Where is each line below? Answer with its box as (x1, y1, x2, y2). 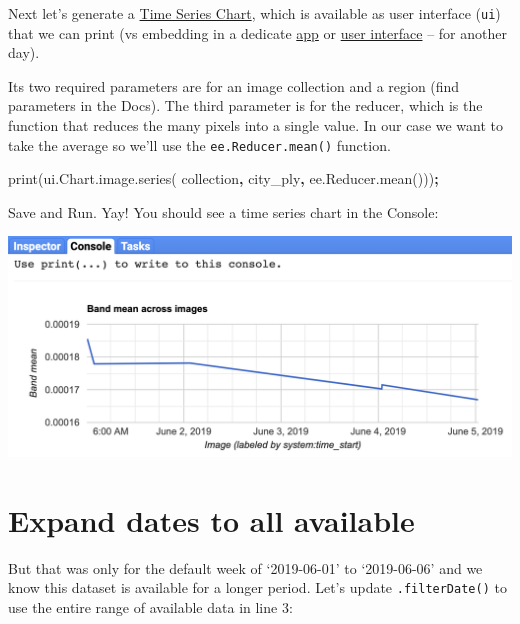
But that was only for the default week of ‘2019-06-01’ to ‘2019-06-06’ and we (8, 557, 483, 578)
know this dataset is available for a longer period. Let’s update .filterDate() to (8, 577, 507, 598)
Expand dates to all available (8, 499, 415, 540)
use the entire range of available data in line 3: (8, 596, 293, 617)
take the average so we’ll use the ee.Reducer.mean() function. (8, 134, 391, 155)
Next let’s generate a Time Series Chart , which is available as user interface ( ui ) (8, 3, 501, 23)
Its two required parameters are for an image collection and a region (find (8, 75, 460, 96)
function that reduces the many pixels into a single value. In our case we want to (8, 115, 504, 136)
